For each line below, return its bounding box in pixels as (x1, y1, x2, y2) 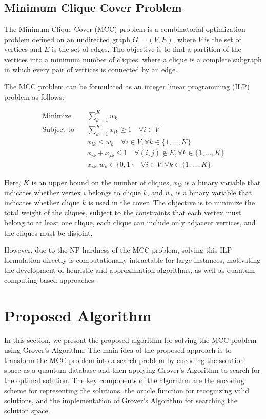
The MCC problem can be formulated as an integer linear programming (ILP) (4, 81, 250, 92)
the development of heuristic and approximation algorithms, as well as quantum (4, 264, 255, 275)
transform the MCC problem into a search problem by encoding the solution (4, 354, 244, 365)
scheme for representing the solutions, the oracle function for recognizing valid (4, 385, 250, 395)
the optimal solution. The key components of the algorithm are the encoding (4, 375, 244, 385)
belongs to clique (88, 187, 141, 198)
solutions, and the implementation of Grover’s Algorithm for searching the (4, 395, 237, 406)
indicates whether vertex (4, 187, 81, 198)
